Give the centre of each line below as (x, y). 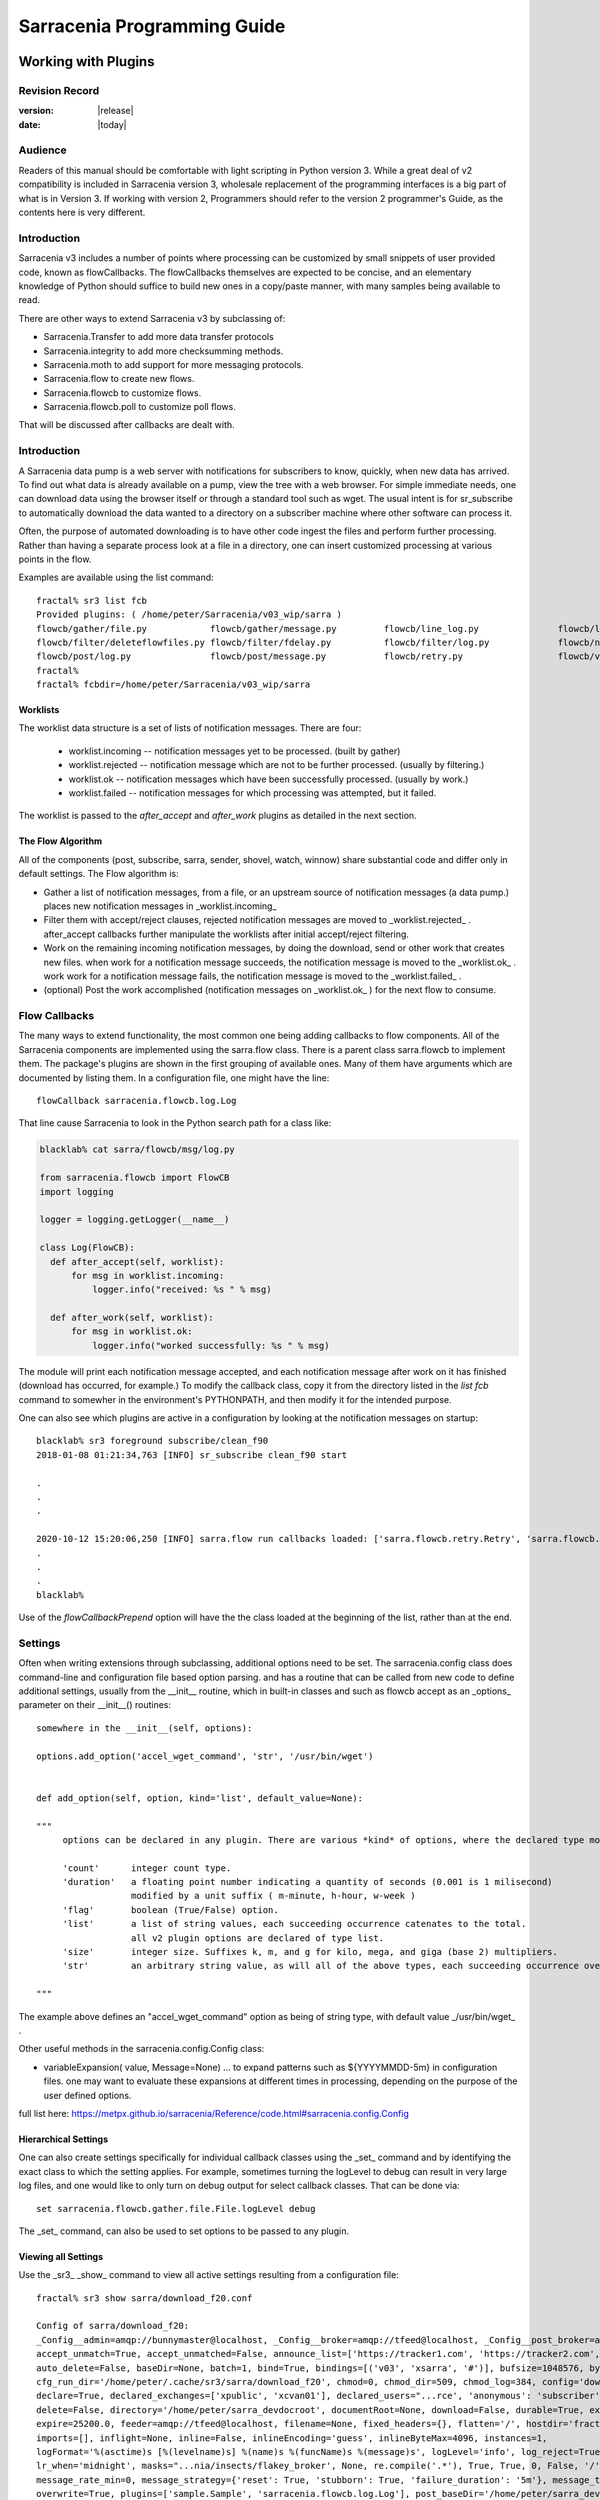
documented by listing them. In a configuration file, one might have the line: (174, 1077)
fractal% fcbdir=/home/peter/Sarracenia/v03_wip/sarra (173, 684)
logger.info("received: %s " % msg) (181, 1289)
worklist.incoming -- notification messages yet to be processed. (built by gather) (234, 751)
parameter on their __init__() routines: (95, 1705)
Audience (42, 150)
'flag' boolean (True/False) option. (170, 1909)
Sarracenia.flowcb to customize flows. (122, 392)
